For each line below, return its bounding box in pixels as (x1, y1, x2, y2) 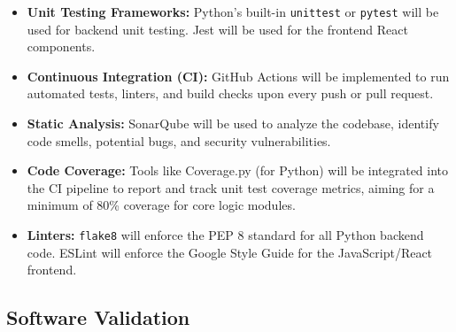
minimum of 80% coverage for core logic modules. (27, 196, 296, 214)
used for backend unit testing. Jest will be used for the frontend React (27, 19, 408, 38)
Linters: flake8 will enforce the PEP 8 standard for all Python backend (27, 226, 424, 243)
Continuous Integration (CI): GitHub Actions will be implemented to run (27, 66, 450, 85)
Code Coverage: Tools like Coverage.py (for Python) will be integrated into (27, 161, 449, 180)
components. (27, 37, 96, 56)
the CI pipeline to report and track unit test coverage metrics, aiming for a (27, 178, 435, 197)
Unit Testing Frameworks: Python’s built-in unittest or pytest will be (27, 3, 439, 20)
